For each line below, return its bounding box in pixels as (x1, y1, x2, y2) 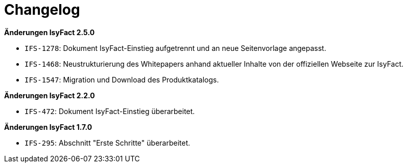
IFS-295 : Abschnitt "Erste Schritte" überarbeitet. (25, 138, 190, 147)
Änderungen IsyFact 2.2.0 (4, 91, 95, 100)
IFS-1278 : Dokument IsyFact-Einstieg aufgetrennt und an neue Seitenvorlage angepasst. (25, 43, 326, 52)
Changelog (4, 1, 80, 18)
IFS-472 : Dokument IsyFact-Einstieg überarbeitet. (25, 106, 195, 116)
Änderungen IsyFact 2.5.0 (4, 27, 95, 37)
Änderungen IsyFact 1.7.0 (4, 122, 92, 131)
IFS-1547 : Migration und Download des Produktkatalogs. (25, 75, 219, 84)
